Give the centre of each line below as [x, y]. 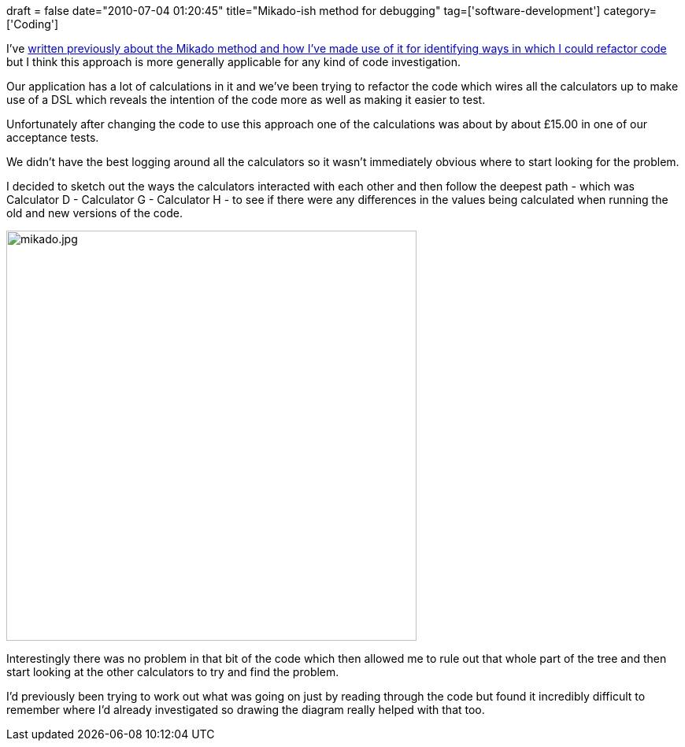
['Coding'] [33, 24]
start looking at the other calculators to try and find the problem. [173, 672]
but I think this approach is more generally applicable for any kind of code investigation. [233, 62]
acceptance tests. [53, 137]
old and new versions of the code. [94, 213]
